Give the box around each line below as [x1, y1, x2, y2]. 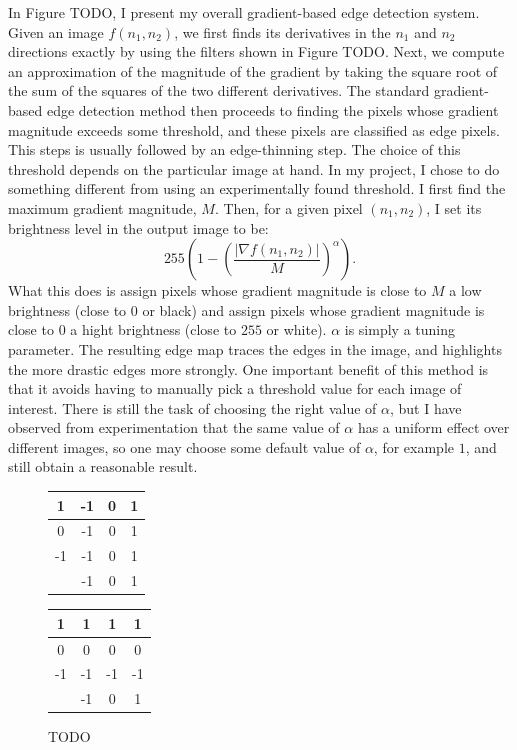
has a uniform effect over [357, 417, 510, 438]
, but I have [390, 397, 462, 418]
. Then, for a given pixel [214, 197, 363, 218]
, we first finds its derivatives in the [174, 21, 391, 42]
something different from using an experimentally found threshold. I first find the [8, 178, 506, 199]
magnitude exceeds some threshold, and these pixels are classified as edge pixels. [8, 119, 500, 140]
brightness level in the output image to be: [8, 217, 269, 238]
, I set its [426, 197, 482, 218]
